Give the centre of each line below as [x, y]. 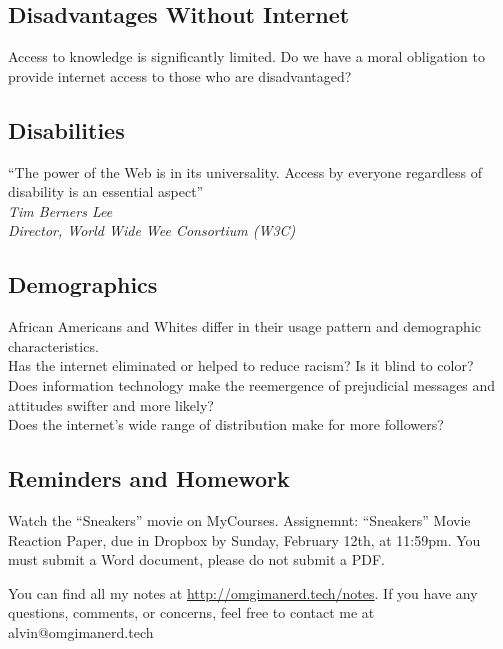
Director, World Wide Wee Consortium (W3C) [152, 230]
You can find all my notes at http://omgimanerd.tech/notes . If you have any [243, 592]
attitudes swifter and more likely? [111, 404]
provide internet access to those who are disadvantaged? [180, 75]
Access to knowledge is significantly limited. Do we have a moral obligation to [246, 56]
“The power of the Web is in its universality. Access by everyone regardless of [245, 171]
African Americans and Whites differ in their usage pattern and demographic [244, 326]
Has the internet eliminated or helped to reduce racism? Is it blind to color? [241, 365]
